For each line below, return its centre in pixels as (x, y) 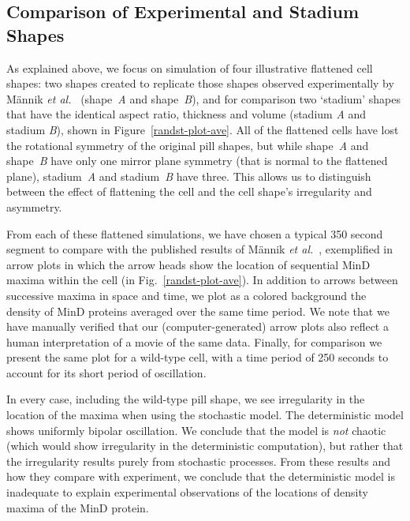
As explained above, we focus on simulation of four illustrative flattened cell (190, 67)
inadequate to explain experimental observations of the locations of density (187, 492)
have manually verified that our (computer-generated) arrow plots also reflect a (198, 326)
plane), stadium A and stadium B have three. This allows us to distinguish (189, 176)
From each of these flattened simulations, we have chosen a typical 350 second (195, 233)
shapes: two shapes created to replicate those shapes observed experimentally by (200, 83)
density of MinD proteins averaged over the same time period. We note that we (198, 311)
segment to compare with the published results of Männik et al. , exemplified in (200, 249)
